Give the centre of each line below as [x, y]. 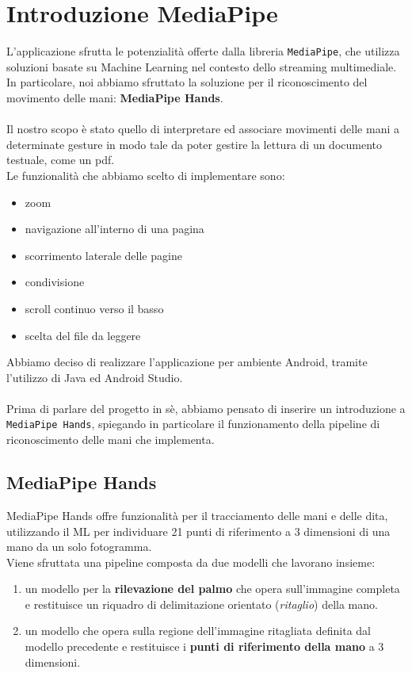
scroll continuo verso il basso [94, 308]
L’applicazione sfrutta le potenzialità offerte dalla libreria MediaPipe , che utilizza [203, 51]
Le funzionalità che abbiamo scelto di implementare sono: [146, 175]
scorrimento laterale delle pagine [103, 255]
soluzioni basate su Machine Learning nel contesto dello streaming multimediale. [202, 66]
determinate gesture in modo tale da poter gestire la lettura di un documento [195, 144]
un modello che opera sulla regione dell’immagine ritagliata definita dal [198, 631]
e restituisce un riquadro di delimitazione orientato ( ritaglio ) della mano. [201, 604]
